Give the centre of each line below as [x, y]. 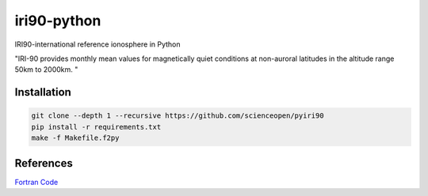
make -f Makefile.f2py [75, 138]
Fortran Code [36, 182]
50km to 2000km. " [46, 70]
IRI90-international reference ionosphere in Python [98, 44]
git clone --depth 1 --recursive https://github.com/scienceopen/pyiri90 [178, 116]
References [44, 163]
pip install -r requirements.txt [96, 127]
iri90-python [58, 21]
